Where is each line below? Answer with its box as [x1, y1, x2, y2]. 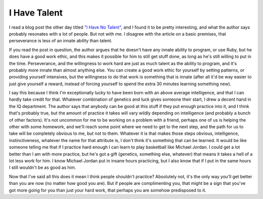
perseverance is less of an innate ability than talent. [9, 38, 113, 44]
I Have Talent [9, 7, 63, 18]
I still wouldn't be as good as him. [9, 164, 76, 170]
